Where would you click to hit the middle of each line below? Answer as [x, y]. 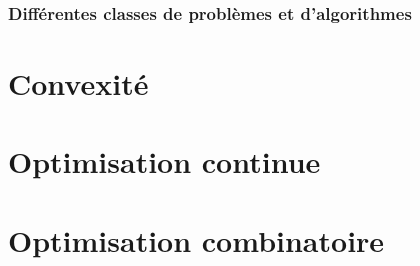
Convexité [78, 83]
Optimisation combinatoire [196, 239]
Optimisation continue [164, 161]
